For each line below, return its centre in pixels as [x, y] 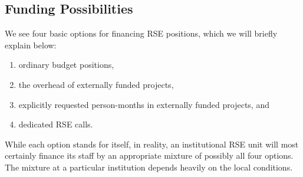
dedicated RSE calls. [56, 124]
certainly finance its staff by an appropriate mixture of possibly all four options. [149, 155]
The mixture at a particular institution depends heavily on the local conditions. [149, 167]
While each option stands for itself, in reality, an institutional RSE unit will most [152, 144]
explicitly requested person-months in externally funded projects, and [144, 104]
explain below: [31, 45]
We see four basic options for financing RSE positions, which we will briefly [141, 33]
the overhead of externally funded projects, [96, 84]
